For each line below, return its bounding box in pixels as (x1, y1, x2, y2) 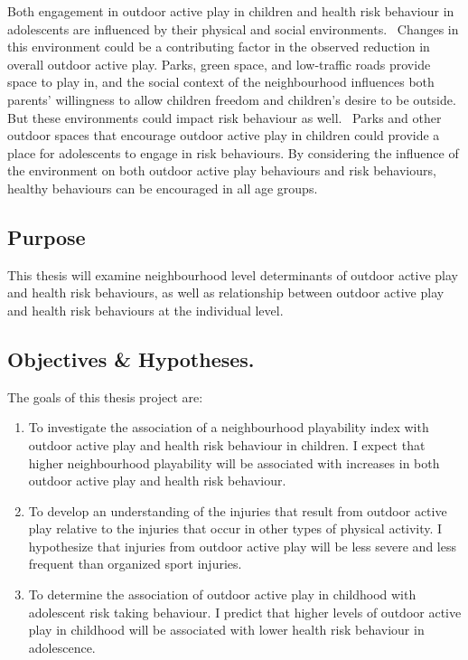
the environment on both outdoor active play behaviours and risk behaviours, (7, 161, 436, 180)
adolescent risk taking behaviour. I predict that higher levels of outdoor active (28, 602, 462, 621)
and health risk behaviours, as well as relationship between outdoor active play (7, 283, 445, 302)
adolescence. (28, 637, 96, 656)
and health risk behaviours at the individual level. (7, 300, 284, 319)
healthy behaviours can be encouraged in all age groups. (7, 178, 318, 197)
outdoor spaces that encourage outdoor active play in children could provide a (7, 126, 440, 145)
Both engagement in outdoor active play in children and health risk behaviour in (7, 2, 454, 20)
